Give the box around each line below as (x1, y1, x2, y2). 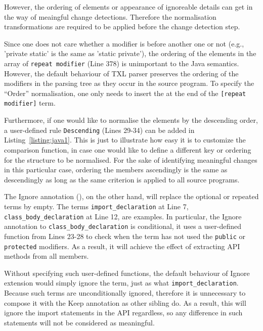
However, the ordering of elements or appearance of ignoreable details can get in (4, 2, 253, 12)
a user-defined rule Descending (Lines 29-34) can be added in (4, 124, 195, 135)
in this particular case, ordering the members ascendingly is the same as (4, 164, 228, 175)
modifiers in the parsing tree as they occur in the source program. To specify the (4, 78, 254, 88)
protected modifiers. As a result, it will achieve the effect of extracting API (4, 241, 240, 251)
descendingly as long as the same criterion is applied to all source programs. (4, 174, 240, 184)
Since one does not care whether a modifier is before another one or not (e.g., (4, 38, 244, 49)
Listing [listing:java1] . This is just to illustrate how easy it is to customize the (4, 134, 246, 145)
